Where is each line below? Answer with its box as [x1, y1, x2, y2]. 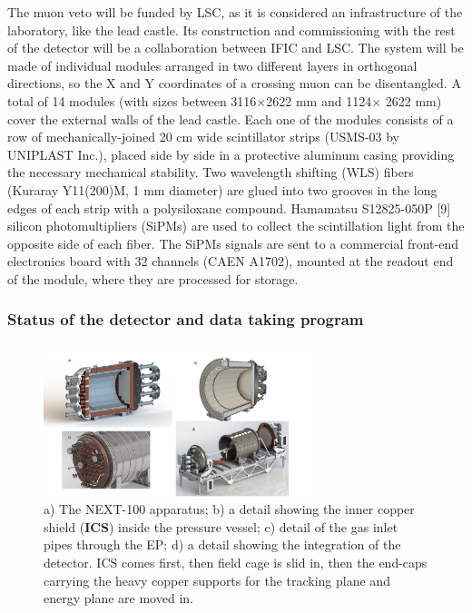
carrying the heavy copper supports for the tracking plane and [44, 570, 390, 589]
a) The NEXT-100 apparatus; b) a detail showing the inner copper [44, 499, 415, 519]
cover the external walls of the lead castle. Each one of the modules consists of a [7, 109, 454, 128]
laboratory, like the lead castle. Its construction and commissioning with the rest [7, 20, 456, 39]
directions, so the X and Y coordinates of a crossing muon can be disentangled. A [7, 74, 461, 93]
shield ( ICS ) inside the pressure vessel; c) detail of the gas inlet [44, 517, 398, 536]
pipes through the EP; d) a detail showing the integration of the [44, 535, 401, 554]
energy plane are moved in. [44, 588, 193, 608]
